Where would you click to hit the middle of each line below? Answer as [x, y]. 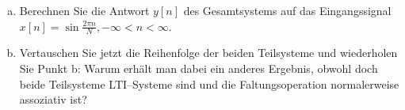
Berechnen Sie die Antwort [84, 10]
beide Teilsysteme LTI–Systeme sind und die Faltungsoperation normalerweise [209, 83]
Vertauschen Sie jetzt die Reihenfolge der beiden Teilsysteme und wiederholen [208, 53]
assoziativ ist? [53, 99]
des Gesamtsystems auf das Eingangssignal [287, 10]
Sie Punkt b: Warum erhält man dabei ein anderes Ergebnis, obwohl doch [199, 68]
